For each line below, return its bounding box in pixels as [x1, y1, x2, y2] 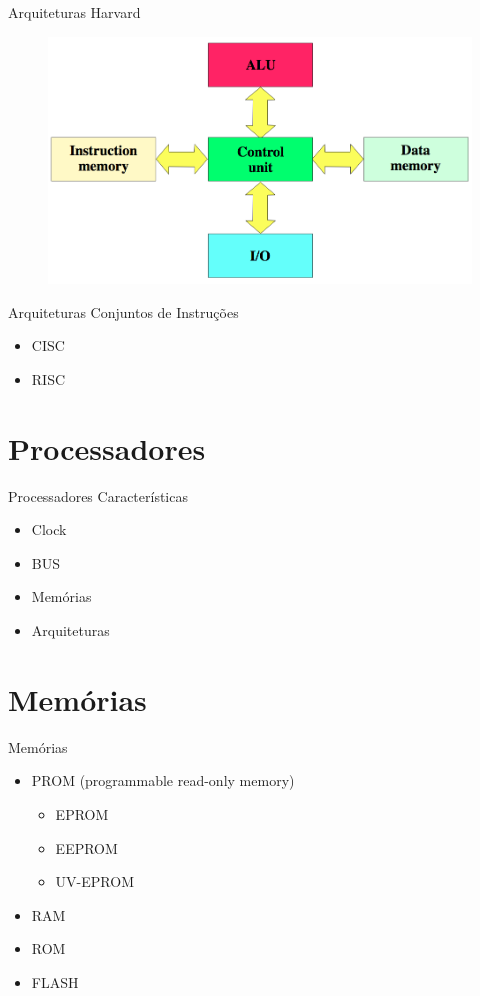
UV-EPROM [55, 871, 134, 892]
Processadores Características [8, 485, 188, 506]
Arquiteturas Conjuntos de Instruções [8, 301, 239, 322]
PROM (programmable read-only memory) [31, 770, 295, 791]
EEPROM [55, 837, 118, 858]
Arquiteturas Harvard [8, 2, 141, 22]
